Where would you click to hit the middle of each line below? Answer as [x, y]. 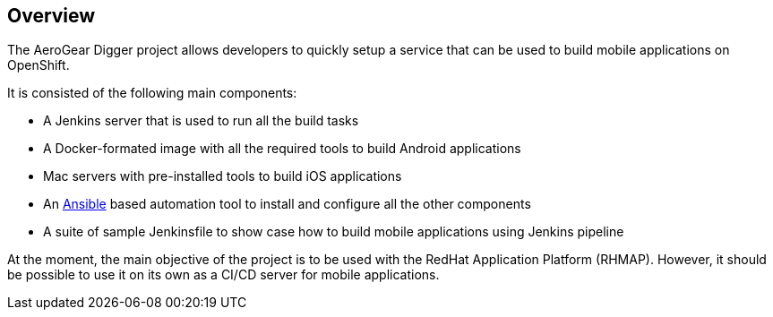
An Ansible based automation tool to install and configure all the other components [287, 204]
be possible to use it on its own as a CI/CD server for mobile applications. [223, 275]
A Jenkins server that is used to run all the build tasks [201, 121]
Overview [52, 16]
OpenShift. [39, 65]
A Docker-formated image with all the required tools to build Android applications [282, 149]
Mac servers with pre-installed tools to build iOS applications [223, 176]
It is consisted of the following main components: [152, 93]
